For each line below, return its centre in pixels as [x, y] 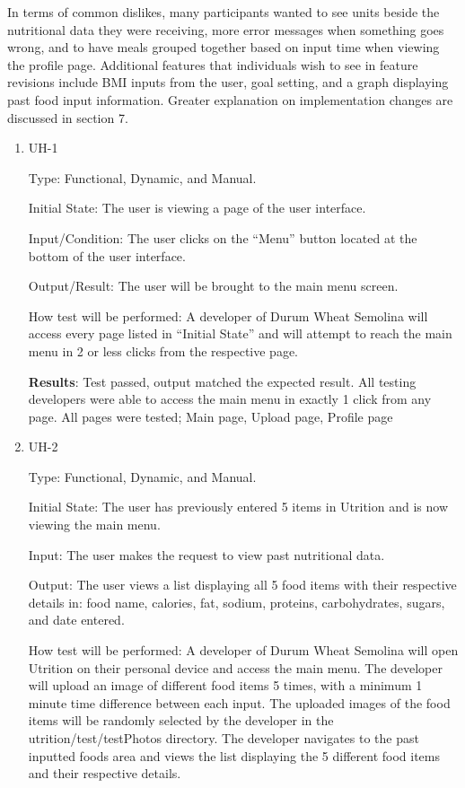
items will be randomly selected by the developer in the [181, 720]
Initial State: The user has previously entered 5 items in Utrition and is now [238, 507]
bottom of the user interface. [107, 255]
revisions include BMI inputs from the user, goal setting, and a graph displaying [228, 82]
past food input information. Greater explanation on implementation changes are [230, 99]
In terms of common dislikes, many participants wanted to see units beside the [224, 12]
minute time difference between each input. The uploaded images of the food [239, 702]
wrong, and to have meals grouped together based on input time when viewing [224, 47]
